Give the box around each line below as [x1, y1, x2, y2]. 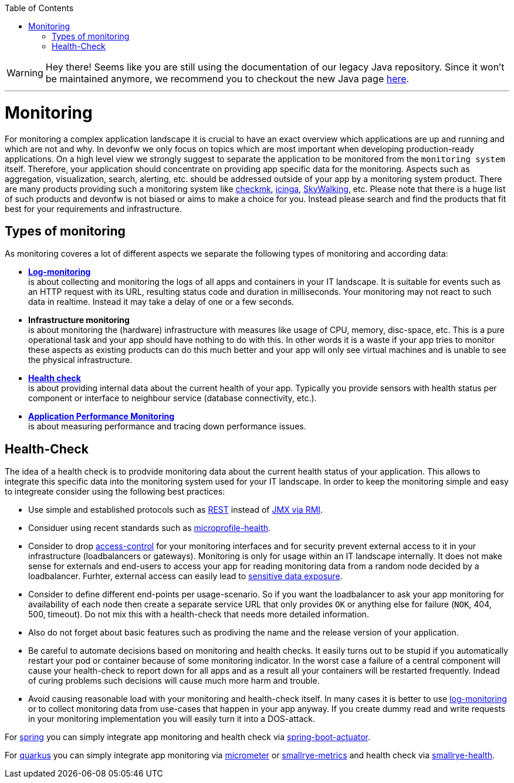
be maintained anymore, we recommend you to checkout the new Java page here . [45, 73, 410, 85]
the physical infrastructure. [28, 355, 133, 365]
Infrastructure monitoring [28, 315, 130, 325]
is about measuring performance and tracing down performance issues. [28, 421, 306, 432]
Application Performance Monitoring [28, 411, 175, 422]
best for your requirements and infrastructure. [5, 203, 182, 214]
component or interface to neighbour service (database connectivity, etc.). [28, 393, 317, 404]
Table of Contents [5, 3, 74, 13]
